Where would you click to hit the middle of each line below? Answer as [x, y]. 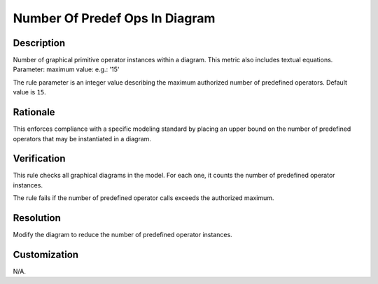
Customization [46, 254]
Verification [39, 158]
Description [39, 43]
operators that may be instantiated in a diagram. [82, 139]
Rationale [34, 112]
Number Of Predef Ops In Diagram [114, 18]
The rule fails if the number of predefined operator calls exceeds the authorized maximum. [143, 198]
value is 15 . [30, 92]
